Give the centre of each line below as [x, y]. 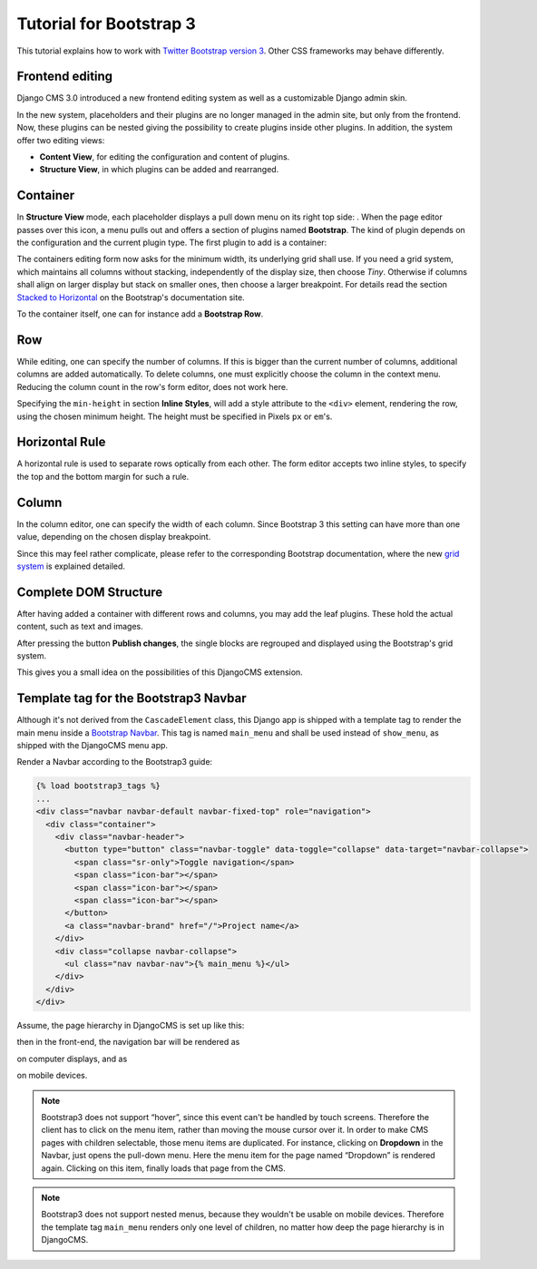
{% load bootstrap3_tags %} [98, 786]
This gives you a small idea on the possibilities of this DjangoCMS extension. [160, 672]
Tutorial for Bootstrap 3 [107, 24]
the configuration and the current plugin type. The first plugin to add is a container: [172, 243]
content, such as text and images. [80, 627]
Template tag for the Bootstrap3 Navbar [132, 698]
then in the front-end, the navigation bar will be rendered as [128, 1042]
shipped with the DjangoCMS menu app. [92, 746]
